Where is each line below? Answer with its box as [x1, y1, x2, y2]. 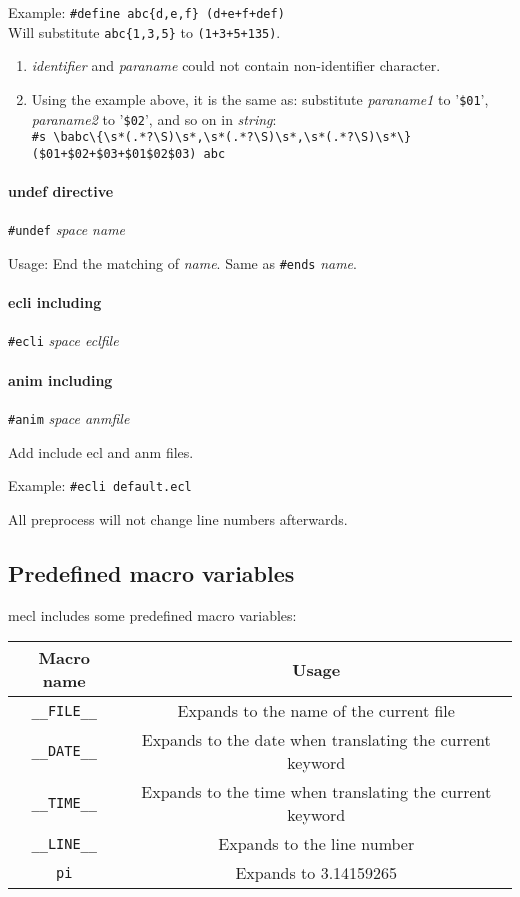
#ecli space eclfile [8, 330, 119, 351]
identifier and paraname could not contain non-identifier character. [31, 55, 441, 76]
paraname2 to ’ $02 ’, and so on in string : [31, 108, 277, 129]
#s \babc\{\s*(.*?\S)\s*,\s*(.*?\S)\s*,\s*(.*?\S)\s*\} [31, 130, 412, 145]
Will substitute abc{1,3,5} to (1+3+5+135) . [8, 21, 281, 42]
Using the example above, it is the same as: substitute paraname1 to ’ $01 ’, [31, 88, 489, 109]
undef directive [8, 181, 114, 202]
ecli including [8, 292, 102, 313]
